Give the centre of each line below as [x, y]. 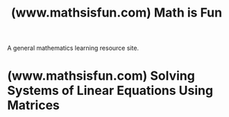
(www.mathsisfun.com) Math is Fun [117, 13]
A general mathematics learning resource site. [73, 48]
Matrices [34, 106]
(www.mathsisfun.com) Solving [101, 76]
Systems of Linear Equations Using [110, 91]
